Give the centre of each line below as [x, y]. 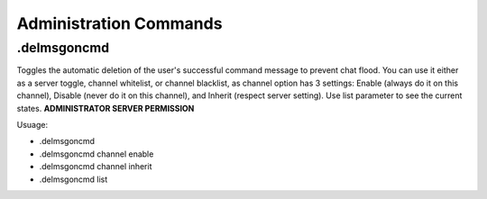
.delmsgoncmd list [74, 179]
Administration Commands [119, 23]
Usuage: [32, 124]
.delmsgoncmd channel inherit [96, 167]
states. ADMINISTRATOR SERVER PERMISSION [106, 108]
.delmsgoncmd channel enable [96, 154]
